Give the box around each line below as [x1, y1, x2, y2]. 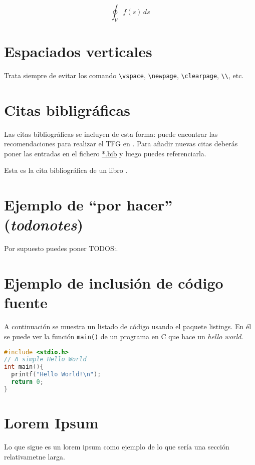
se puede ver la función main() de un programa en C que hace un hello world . [4, 331, 243, 341]
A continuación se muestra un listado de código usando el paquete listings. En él [4, 321, 251, 332]
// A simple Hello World [4, 356, 87, 363]
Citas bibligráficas [4, 99, 130, 120]
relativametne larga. [4, 451, 65, 461]
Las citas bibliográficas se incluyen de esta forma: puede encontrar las [4, 128, 218, 139]
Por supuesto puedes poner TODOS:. [4, 243, 118, 254]
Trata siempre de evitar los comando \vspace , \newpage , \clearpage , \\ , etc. [4, 70, 244, 80]
